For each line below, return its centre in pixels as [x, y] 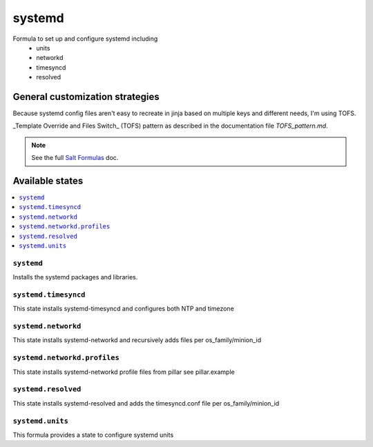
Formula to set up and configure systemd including [85, 39]
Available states [48, 181]
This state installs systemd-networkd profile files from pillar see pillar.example [124, 372]
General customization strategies [86, 97]
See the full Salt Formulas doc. [75, 158]
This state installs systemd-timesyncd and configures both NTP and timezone [123, 309]
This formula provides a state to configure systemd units [93, 435]
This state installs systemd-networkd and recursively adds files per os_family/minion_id [137, 340]
